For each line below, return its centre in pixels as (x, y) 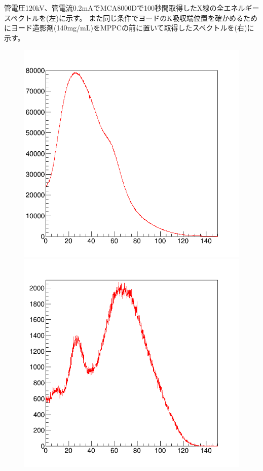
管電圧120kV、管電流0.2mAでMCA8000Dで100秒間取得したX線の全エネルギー (132, 8)
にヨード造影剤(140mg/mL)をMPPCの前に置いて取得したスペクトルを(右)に (129, 28)
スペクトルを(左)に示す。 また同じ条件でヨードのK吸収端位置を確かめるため (131, 18)
